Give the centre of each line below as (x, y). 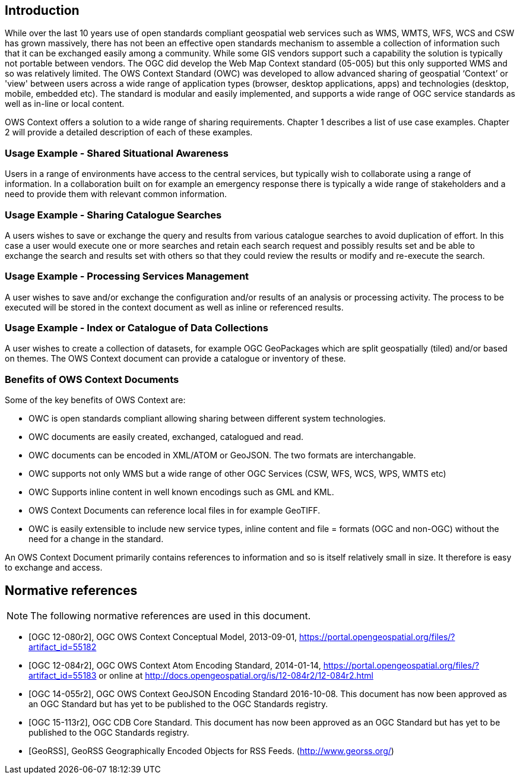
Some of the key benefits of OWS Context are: (95, 400)
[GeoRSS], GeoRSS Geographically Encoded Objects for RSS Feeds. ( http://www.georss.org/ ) (211, 751)
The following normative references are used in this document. (171, 616)
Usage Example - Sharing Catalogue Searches (113, 215)
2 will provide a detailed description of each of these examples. (129, 132)
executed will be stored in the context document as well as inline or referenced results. (174, 307)
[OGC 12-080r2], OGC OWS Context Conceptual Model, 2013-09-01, (163, 637)
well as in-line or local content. (65, 104)
